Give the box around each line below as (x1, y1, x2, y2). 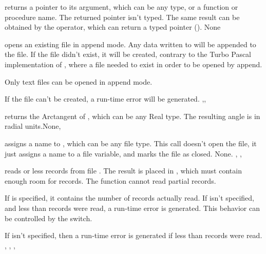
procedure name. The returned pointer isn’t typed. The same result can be (5, 11, 240, 22)
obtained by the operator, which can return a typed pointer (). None (5, 22, 221, 32)
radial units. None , (5, 121, 61, 131)
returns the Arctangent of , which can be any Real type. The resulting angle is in (5, 110, 260, 121)
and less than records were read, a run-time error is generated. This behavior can (5, 202, 260, 213)
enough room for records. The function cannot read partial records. (5, 175, 216, 186)
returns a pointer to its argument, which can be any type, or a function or (5, 2, 238, 12)
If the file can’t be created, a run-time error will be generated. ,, (5, 93, 206, 104)
